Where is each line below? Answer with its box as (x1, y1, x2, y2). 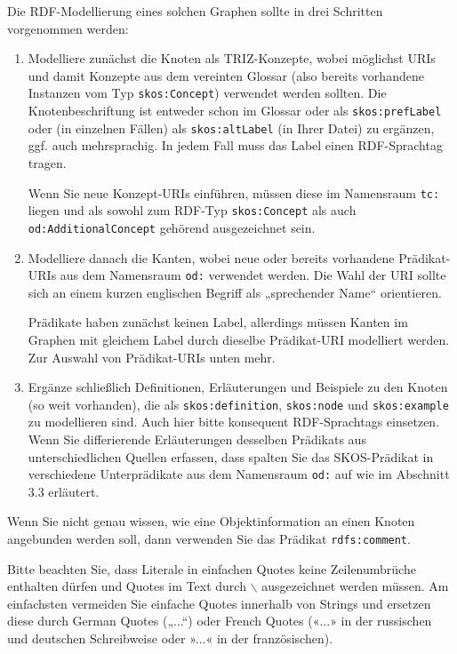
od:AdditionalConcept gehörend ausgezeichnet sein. (28, 218, 316, 236)
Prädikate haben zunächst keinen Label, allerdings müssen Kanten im (28, 313, 408, 331)
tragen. (28, 153, 67, 171)
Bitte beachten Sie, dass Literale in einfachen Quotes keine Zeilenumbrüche (7, 559, 416, 578)
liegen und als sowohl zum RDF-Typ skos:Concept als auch (28, 201, 357, 219)
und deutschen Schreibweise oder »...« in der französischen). (7, 629, 333, 648)
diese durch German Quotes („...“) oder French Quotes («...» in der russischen (7, 611, 432, 630)
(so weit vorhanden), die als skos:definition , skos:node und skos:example (28, 395, 449, 413)
